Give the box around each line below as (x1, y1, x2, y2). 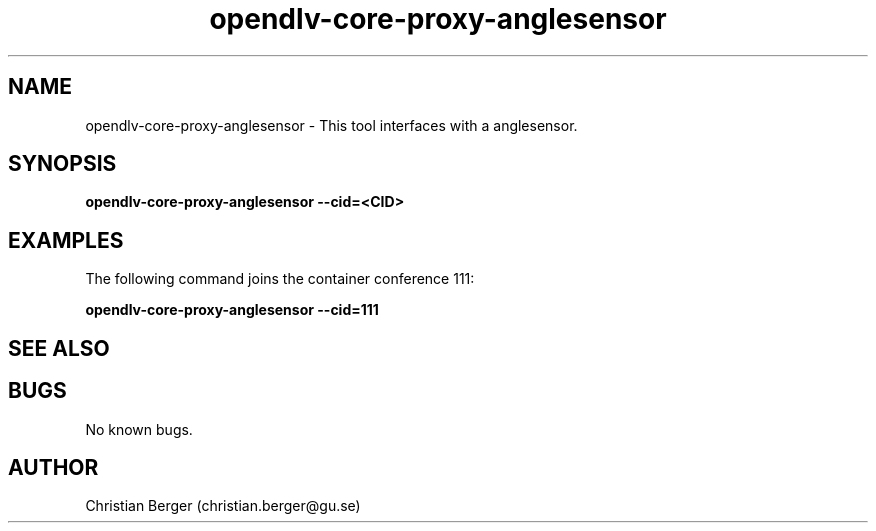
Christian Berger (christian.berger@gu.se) (85, 497, 361, 515)
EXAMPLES (8, 227, 124, 253)
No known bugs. (85, 420, 193, 438)
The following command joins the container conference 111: (85, 270, 475, 288)
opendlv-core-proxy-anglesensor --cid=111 (85, 301, 379, 319)
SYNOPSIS (8, 151, 117, 177)
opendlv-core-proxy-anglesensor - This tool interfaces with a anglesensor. (85, 116, 578, 134)
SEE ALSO (8, 335, 110, 361)
